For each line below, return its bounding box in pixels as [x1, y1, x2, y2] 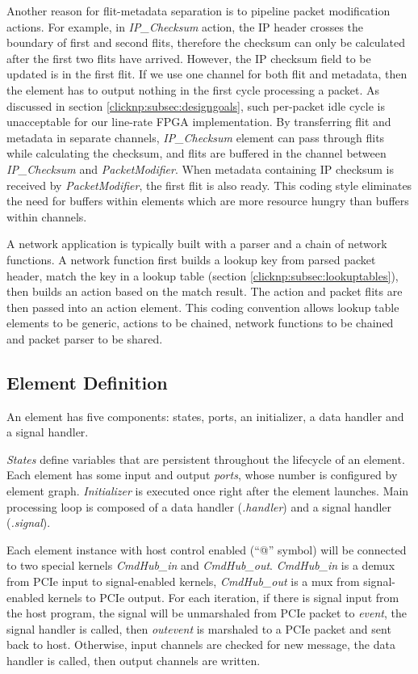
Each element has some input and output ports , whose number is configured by [6, 466, 398, 483]
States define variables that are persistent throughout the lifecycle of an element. [6, 450, 405, 467]
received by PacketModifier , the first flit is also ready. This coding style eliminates [6, 176, 412, 193]
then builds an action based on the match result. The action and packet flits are [6, 283, 403, 300]
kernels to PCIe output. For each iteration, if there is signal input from [48, 588, 399, 605]
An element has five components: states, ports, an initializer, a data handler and [6, 407, 404, 424]
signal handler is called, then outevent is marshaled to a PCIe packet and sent [6, 620, 391, 637]
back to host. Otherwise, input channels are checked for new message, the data [6, 636, 395, 653]
